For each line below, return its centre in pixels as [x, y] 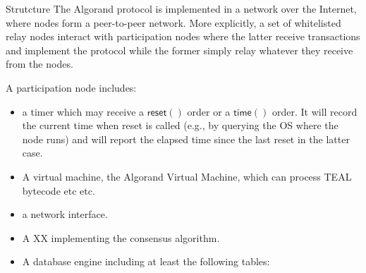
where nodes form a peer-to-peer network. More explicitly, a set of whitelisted [173, 22]
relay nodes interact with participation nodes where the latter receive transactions [183, 36]
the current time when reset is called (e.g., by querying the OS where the [180, 125]
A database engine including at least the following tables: [146, 261]
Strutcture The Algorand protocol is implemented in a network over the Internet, [181, 8]
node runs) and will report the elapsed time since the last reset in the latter [186, 139]
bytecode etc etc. [59, 190]
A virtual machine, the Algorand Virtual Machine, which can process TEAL [187, 176]
